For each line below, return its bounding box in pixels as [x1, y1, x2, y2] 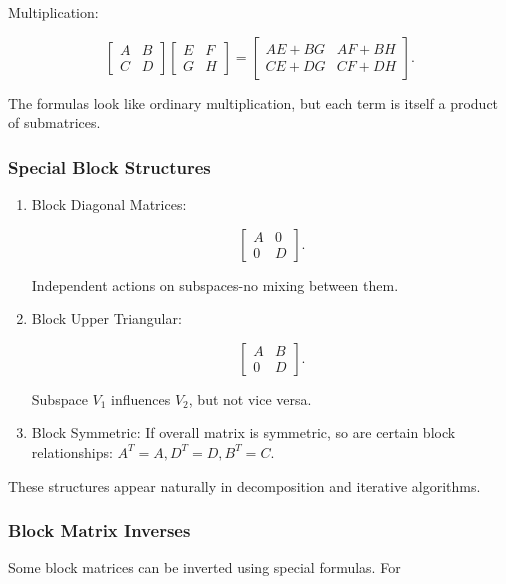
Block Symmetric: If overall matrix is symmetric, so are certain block [31, 422, 456, 443]
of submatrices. [8, 112, 101, 133]
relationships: [31, 441, 113, 462]
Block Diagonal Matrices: [31, 194, 187, 214]
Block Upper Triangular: [31, 308, 182, 329]
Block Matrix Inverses [8, 518, 191, 543]
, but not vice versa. [188, 388, 312, 409]
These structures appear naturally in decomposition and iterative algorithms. [8, 475, 481, 496]
